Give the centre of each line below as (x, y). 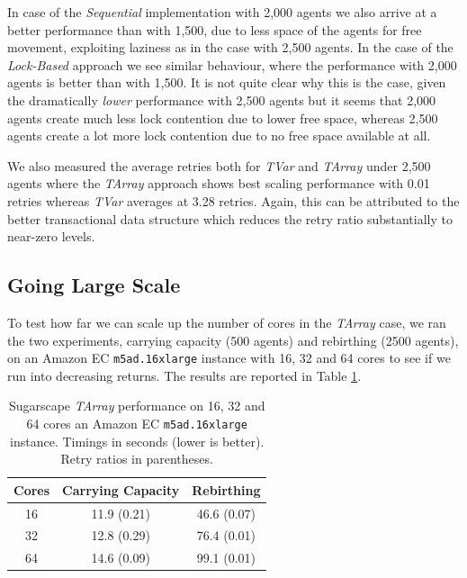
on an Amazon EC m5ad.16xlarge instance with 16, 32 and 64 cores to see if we (229, 358)
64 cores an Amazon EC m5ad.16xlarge (137, 423)
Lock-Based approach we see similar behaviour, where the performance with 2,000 (232, 64)
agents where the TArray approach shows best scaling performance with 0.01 (219, 183)
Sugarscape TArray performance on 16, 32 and (137, 406)
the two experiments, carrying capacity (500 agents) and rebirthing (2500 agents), (233, 340)
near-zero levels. (51, 236)
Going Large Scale (94, 285)
